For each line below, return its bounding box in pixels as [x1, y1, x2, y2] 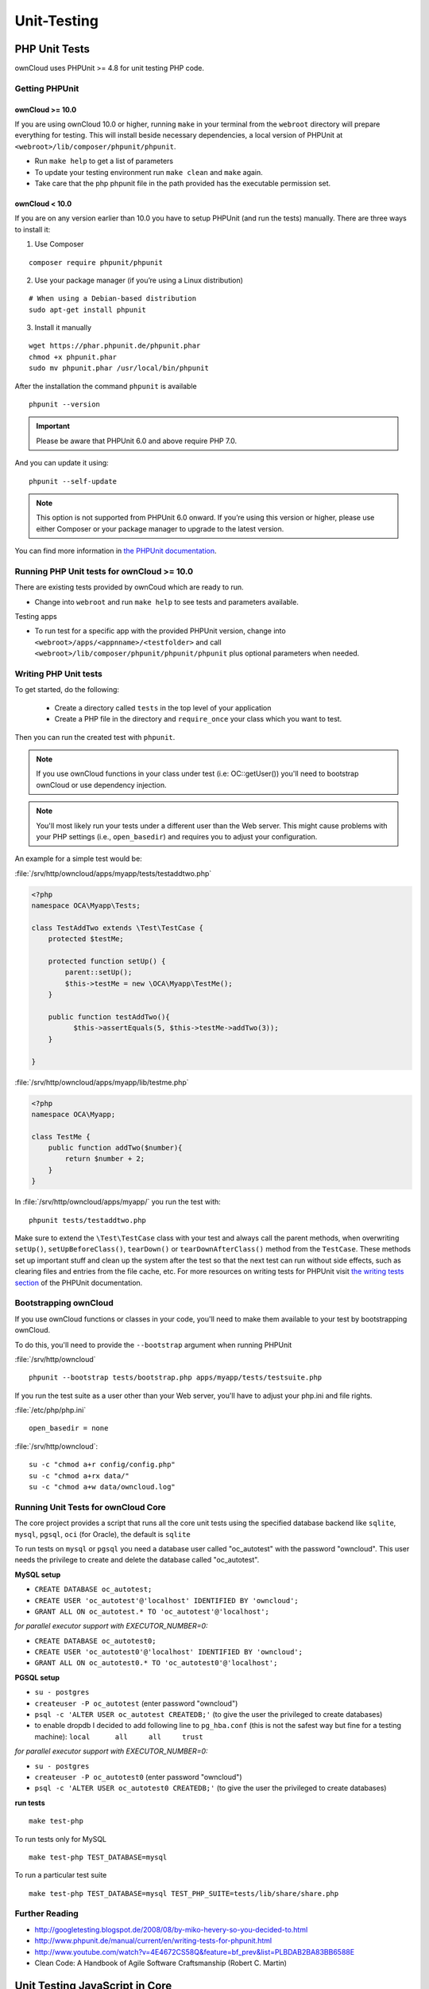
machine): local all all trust [34, 1731, 203, 1742]
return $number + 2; [64, 1154, 145, 1163]
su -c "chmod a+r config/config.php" [29, 1460, 176, 1469]
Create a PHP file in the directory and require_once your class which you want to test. [54, 714, 342, 724]
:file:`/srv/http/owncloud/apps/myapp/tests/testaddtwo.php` [14, 868, 212, 878]
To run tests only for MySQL [14, 1834, 107, 1843]
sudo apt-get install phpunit [29, 305, 147, 314]
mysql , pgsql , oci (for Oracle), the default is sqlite [14, 1529, 191, 1539]
